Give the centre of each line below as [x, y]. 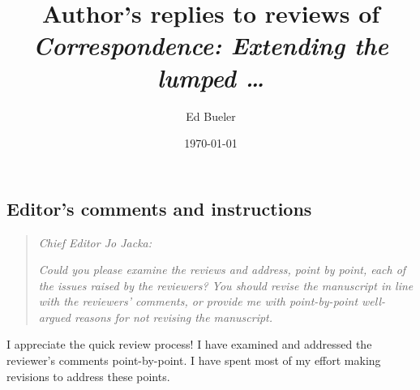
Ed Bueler [211, 116]
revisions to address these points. [88, 376]
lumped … [211, 77]
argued [54, 317]
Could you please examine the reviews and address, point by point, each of [222, 270]
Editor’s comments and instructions [159, 208]
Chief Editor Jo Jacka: [95, 242]
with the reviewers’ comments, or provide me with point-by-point [198, 301]
